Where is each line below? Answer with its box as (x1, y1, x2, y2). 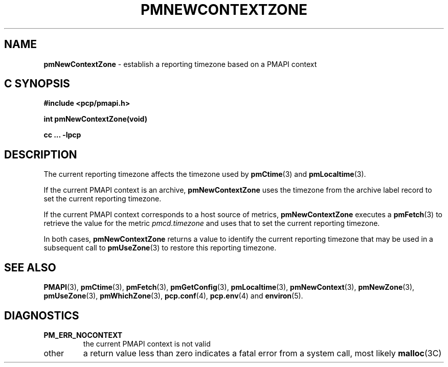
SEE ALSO (4, 261, 56, 274)
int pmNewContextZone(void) (43, 114, 147, 124)
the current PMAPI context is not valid (83, 339, 211, 348)
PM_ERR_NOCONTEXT (43, 330, 123, 339)
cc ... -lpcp (43, 130, 81, 140)
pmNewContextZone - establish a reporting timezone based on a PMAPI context (43, 59, 317, 68)
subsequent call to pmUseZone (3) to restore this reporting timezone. (43, 243, 277, 253)
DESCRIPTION (4, 148, 77, 161)
